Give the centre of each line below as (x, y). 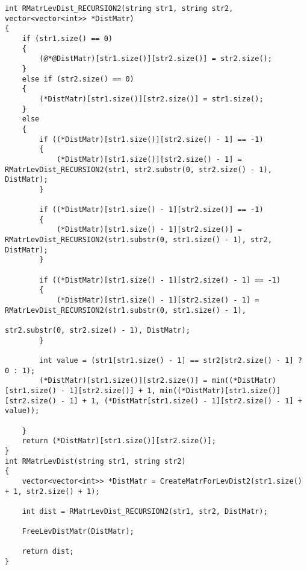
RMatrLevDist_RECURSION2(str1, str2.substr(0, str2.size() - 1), (138, 169)
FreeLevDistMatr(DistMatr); (78, 532)
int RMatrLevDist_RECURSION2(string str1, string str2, (119, 8)
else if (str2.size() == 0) (78, 79)
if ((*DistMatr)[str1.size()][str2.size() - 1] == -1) (151, 139)
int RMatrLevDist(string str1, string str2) (95, 461)
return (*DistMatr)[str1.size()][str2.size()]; (119, 441)
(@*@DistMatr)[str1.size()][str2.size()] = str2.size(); (156, 59)
